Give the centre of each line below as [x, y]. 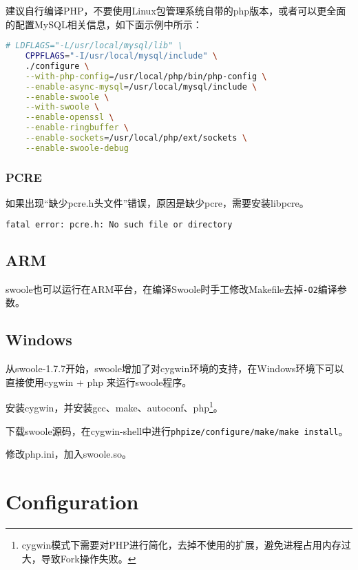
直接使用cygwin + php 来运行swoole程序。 [99, 381]
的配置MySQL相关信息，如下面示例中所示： [104, 24]
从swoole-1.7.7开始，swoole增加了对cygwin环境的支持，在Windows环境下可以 [175, 368]
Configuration [72, 501]
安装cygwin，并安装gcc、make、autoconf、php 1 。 [114, 406]
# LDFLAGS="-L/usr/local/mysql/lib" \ [94, 46]
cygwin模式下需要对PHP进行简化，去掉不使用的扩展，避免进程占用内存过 [186, 544]
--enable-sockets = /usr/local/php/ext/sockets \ [136, 138]
